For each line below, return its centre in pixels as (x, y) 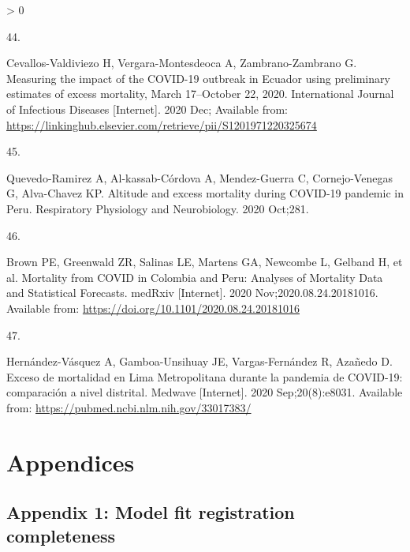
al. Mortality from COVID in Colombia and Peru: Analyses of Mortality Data (195, 277)
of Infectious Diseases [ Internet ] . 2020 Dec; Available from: (147, 109)
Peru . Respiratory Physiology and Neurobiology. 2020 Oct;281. (158, 208)
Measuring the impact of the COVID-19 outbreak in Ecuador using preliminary (198, 78)
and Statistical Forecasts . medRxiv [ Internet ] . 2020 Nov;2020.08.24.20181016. (192, 293)
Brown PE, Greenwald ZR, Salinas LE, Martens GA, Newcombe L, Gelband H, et (205, 262)
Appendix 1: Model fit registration (151, 512)
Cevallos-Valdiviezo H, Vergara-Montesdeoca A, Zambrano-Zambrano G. (182, 63)
